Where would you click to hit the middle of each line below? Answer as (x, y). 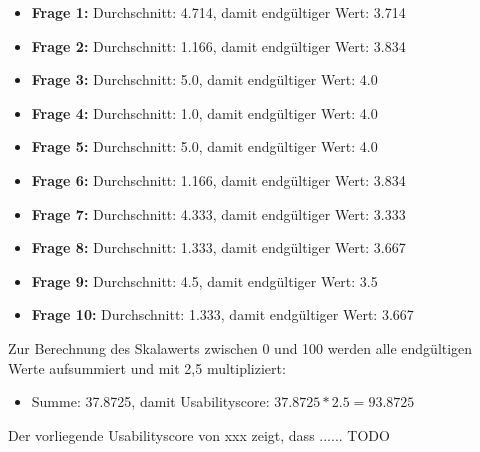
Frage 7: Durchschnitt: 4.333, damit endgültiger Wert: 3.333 (218, 213)
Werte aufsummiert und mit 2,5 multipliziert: (147, 367)
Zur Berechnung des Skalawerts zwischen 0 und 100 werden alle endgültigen (240, 347)
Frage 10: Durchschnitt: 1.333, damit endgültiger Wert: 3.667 (222, 314)
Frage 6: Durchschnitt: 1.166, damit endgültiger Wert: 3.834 (218, 179)
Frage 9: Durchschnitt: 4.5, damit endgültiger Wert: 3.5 (204, 280)
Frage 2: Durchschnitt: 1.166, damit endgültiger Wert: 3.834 (218, 45)
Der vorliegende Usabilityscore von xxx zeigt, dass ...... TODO (199, 434)
